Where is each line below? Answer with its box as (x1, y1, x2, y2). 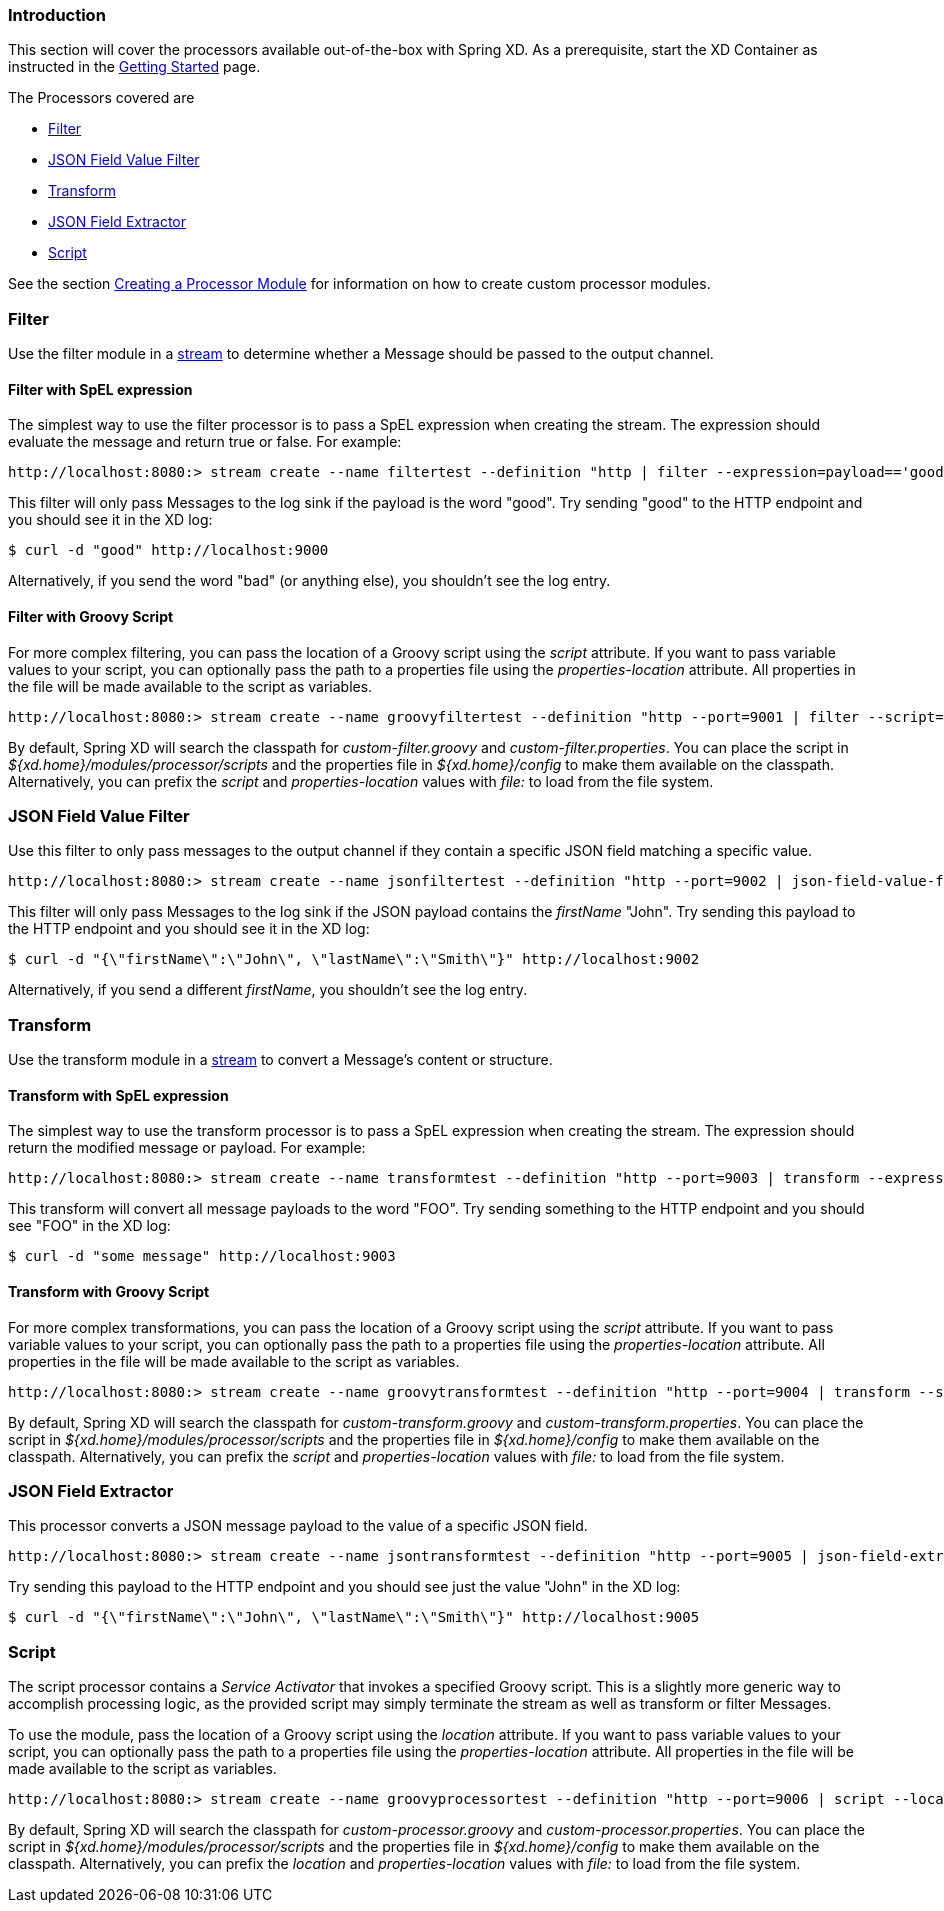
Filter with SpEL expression (8, 380, 193, 398)
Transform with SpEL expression (8, 1086, 229, 1104)
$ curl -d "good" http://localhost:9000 (8, 542, 329, 559)
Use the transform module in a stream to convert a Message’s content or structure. (8, 1051, 553, 1069)
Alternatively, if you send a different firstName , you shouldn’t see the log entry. (8, 981, 528, 999)
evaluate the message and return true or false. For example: (8, 433, 402, 451)
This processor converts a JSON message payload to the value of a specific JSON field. (8, 1517, 588, 1535)
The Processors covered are (8, 89, 195, 107)
